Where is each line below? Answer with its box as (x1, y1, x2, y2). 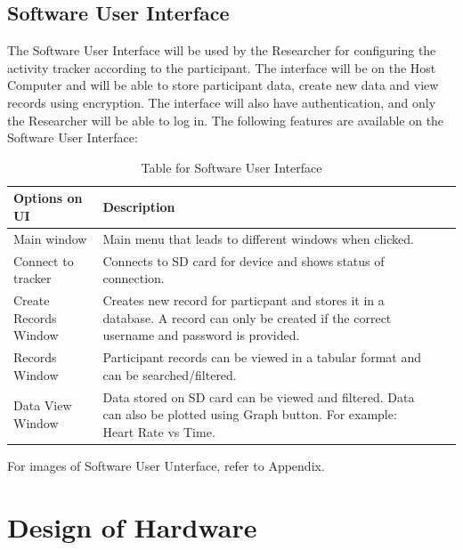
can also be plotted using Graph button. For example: (102, 405, 397, 424)
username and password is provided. (102, 326, 300, 344)
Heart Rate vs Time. (102, 422, 215, 441)
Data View (13, 396, 72, 415)
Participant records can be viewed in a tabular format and (102, 348, 421, 367)
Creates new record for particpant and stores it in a (102, 291, 385, 310)
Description (102, 198, 175, 216)
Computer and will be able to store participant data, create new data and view (7, 76, 439, 94)
